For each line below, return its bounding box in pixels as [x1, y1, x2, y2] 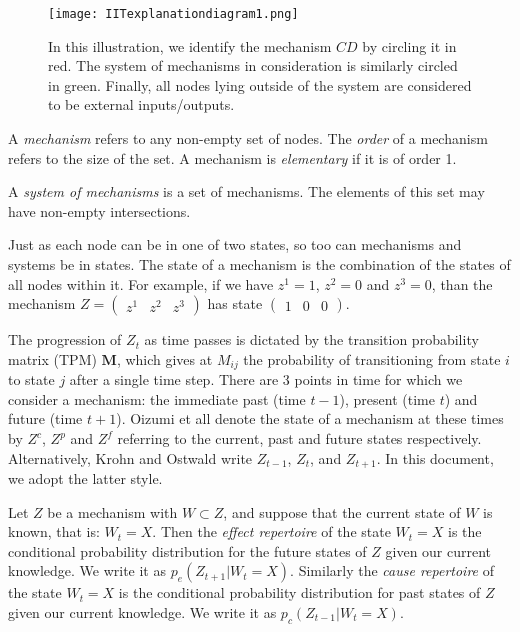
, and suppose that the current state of [223, 501, 461, 522]
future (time [8, 408, 83, 429]
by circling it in [362, 35, 457, 56]
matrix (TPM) [8, 348, 97, 369]
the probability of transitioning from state [243, 348, 501, 369]
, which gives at [116, 348, 213, 369]
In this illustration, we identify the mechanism [48, 35, 332, 56]
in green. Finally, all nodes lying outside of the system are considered [48, 74, 472, 95]
